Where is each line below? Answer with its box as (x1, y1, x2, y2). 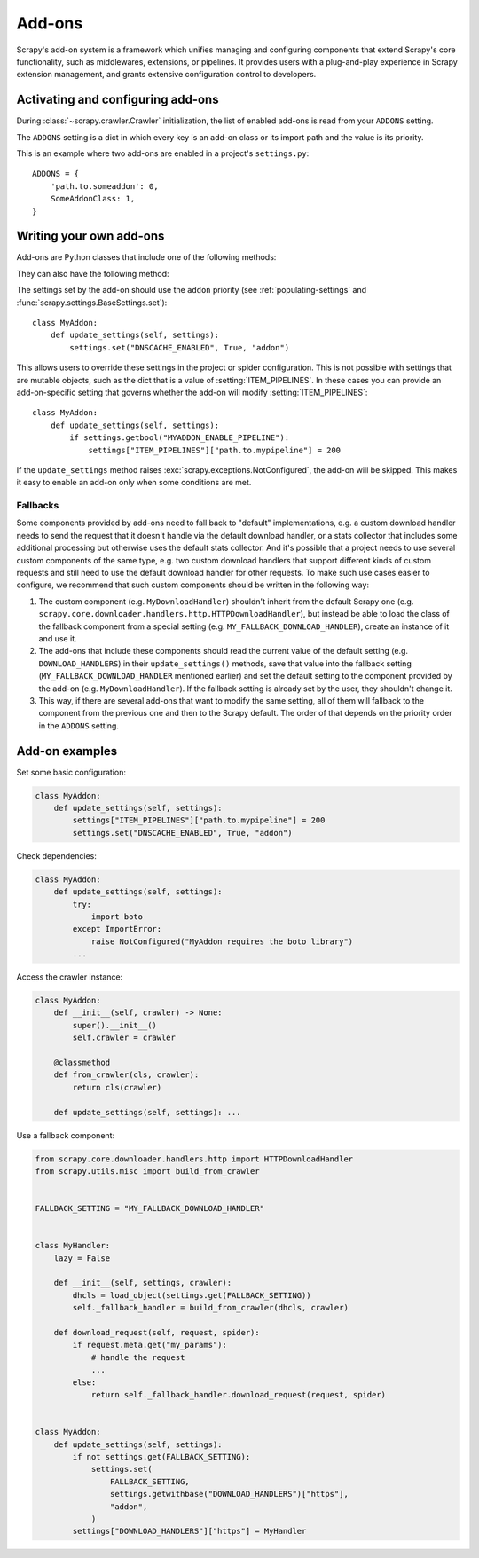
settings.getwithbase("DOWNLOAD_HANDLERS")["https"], (109, 1489, 349, 1499)
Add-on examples (16, 744, 118, 759)
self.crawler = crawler (72, 1033, 177, 1043)
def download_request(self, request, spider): (53, 1327, 261, 1338)
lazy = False (53, 1253, 111, 1263)
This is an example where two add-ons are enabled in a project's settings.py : (16, 148, 310, 159)
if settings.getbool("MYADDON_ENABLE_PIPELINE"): (69, 433, 290, 443)
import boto (90, 911, 144, 922)
